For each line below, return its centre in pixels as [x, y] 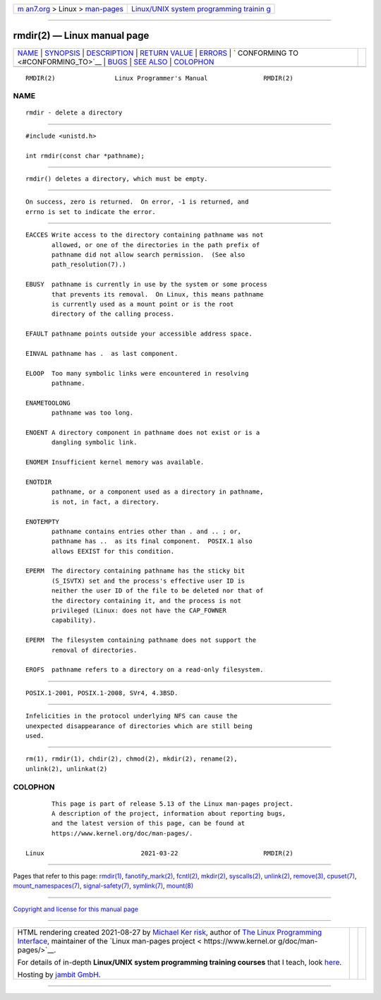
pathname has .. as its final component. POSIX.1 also [152, 541]
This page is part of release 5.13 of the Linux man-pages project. [173, 804]
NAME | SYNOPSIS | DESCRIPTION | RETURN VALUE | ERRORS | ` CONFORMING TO [158, 53]
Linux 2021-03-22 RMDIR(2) [159, 853]
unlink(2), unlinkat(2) [67, 769]
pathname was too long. [93, 413]
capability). [74, 620]
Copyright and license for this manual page [76, 909]
